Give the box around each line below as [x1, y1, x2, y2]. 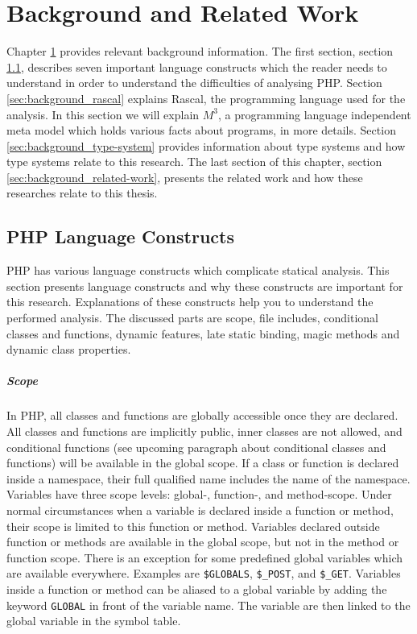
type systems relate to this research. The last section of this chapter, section [6, 153, 382, 170]
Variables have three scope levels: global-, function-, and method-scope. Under [6, 486, 392, 503]
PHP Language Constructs [6, 224, 234, 249]
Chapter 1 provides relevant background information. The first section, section [6, 43, 394, 60]
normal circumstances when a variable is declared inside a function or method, [6, 501, 394, 518]
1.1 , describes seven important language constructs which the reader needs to [6, 58, 387, 75]
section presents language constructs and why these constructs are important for [6, 277, 403, 294]
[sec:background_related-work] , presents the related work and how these [6, 168, 363, 185]
